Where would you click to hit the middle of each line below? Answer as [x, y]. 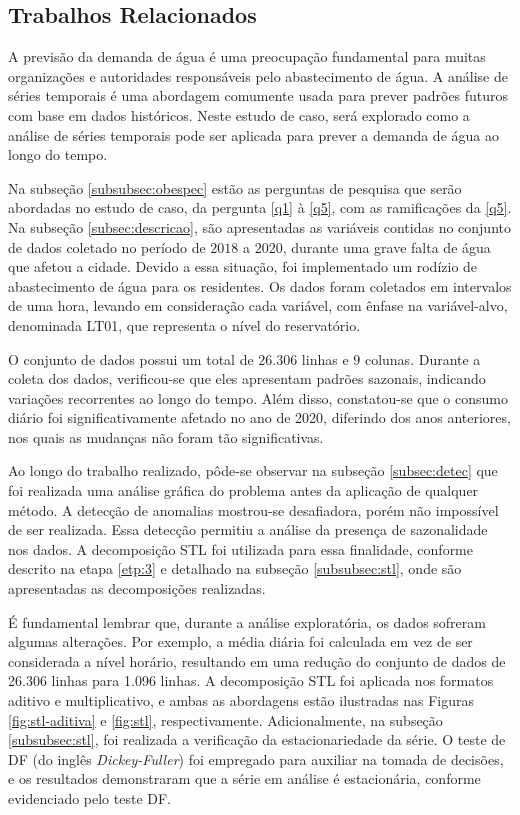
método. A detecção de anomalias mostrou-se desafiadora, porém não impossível [253, 509]
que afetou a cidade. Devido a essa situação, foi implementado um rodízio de [243, 266]
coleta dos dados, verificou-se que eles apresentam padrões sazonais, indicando [247, 378]
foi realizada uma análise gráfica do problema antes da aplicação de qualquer [243, 490]
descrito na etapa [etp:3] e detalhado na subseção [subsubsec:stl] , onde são [235, 568]
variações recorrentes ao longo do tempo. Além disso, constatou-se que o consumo [258, 397]
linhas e [325, 358]
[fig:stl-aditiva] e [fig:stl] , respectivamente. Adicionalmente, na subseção [225, 719]
